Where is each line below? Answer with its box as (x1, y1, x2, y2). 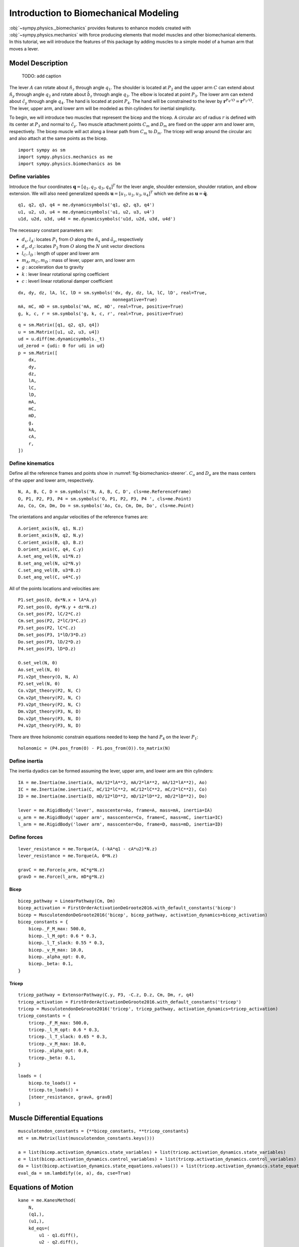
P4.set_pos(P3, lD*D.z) (18, 646, 76, 651)
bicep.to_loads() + (28, 1080, 76, 1086)
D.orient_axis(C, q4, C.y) (18, 546, 84, 552)
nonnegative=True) (112, 297, 157, 303)
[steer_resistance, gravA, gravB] (28, 1094, 113, 1100)
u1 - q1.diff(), (39, 1233, 79, 1238)
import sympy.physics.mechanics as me (18, 154, 113, 160)
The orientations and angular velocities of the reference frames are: (9, 514, 149, 520)
